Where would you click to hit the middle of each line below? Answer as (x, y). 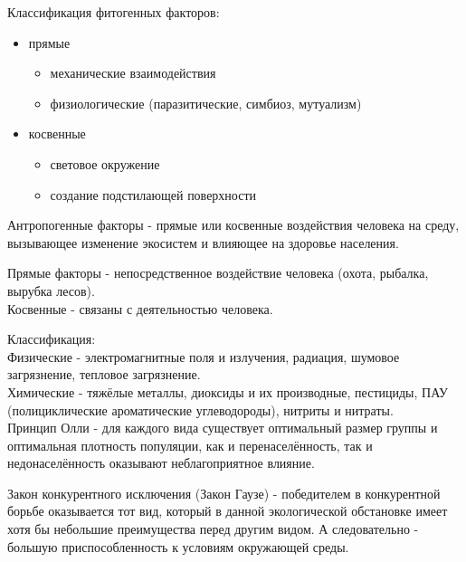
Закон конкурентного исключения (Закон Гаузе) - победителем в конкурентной (224, 493)
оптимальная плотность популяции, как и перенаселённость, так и (190, 445)
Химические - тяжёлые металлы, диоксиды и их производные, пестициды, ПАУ (228, 391)
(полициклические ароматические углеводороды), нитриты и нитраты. (200, 410)
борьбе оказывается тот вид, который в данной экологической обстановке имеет (228, 511)
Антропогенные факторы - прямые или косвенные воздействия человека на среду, (233, 225)
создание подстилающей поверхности (153, 194)
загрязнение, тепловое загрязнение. (104, 374)
